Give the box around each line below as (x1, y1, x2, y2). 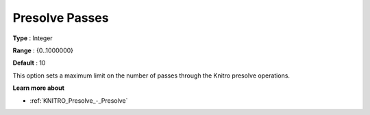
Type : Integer (12, 34, 53, 42)
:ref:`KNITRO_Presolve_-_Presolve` (29, 96, 128, 105)
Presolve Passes (12, 10, 109, 25)
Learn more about (12, 84, 65, 92)
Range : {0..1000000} (12, 46, 74, 54)
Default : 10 (12, 59, 46, 67)
